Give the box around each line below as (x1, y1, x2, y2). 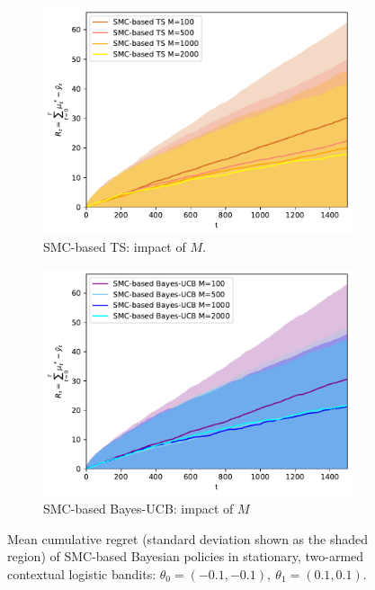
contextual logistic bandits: (7, 565, 156, 584)
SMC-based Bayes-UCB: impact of (43, 499, 234, 518)
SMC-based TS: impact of (43, 237, 186, 256)
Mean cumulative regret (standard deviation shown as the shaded (7, 529, 368, 548)
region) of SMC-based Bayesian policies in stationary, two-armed (7, 547, 364, 566)
